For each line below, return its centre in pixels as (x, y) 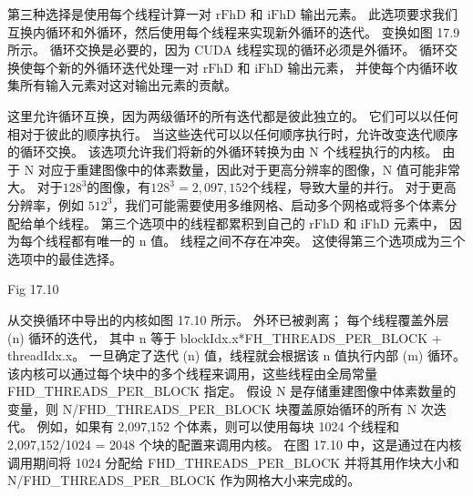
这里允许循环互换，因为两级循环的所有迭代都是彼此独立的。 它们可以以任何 (233, 115)
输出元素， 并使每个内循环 (366, 67)
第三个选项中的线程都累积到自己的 (203, 223)
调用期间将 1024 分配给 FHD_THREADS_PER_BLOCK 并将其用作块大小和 (233, 462)
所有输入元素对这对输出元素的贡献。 (128, 85)
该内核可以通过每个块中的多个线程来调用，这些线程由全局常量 (192, 373)
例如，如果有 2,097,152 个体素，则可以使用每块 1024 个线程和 (218, 426)
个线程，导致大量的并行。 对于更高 (352, 187)
